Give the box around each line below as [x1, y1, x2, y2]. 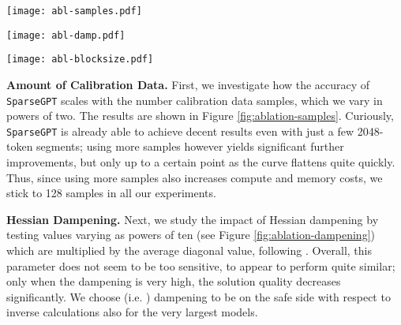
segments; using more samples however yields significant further [36, 138, 344, 155]
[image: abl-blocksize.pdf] [6, 54, 154, 65]
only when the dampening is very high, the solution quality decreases [6, 273, 341, 290]
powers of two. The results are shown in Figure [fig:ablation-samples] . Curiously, [6, 107, 394, 124]
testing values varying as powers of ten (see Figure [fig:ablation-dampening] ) [6, 226, 375, 243]
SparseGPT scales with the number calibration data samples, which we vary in [6, 92, 383, 108]
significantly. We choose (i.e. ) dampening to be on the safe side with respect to [6, 288, 391, 304]
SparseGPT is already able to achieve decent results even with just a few [6, 122, 354, 139]
